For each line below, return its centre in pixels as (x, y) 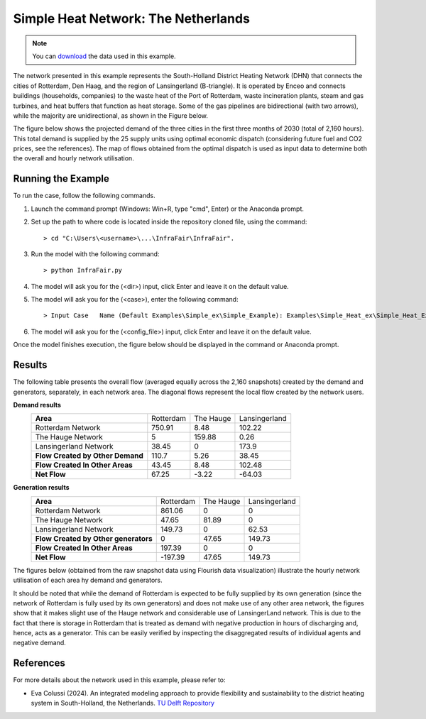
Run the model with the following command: (95, 254)
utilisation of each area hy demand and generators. (88, 580)
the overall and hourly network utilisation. (73, 158)
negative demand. (40, 643)
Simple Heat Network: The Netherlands (131, 18)
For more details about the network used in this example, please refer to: (120, 680)
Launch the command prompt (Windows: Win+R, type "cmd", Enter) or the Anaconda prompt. (168, 209)
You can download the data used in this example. (104, 56)
